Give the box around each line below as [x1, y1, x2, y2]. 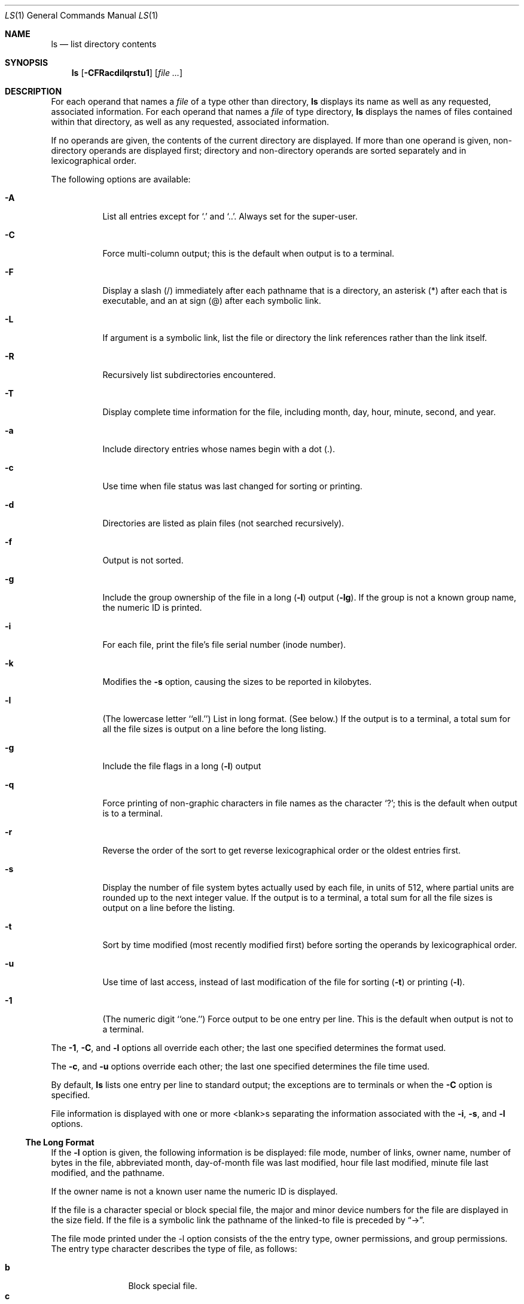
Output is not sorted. [102, 555, 184, 565]
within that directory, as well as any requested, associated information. [51, 117, 330, 127]
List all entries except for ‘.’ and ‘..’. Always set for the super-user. [102, 211, 358, 221]
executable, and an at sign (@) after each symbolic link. [102, 295, 321, 306]
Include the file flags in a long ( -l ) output [102, 761, 261, 771]
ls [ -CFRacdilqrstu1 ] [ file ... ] [71, 68, 183, 78]
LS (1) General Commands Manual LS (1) [5, 10, 159, 20]
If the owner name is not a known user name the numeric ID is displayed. [51, 1186, 338, 1196]
